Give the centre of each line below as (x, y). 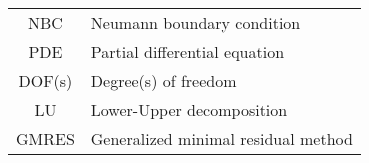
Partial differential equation (187, 51)
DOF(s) (45, 80)
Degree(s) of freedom (163, 80)
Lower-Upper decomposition (189, 109)
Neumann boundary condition (195, 22)
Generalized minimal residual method (221, 138)
